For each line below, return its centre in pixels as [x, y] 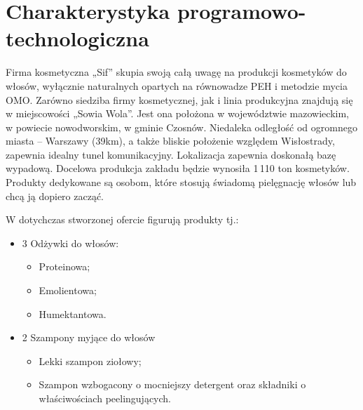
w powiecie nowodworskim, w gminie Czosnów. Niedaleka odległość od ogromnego [181, 127]
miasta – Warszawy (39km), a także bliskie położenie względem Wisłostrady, [170, 141]
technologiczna [77, 38]
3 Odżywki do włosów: [70, 243]
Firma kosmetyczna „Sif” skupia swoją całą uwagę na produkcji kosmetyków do [176, 72]
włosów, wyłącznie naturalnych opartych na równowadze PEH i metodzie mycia [177, 85]
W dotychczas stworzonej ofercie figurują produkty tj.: [122, 219]
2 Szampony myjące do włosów [89, 337]
